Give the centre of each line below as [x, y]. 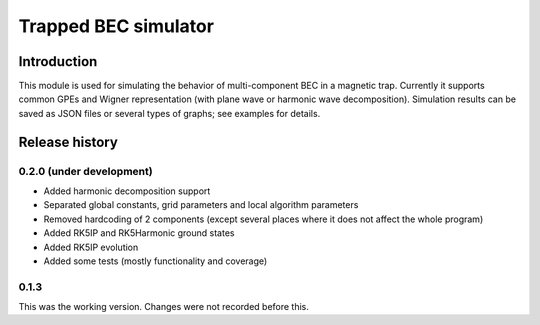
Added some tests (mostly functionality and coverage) [155, 261]
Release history [68, 141]
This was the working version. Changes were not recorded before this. [164, 307]
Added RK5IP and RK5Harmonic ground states [139, 233]
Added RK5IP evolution [91, 247]
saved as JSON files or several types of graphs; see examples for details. [169, 113]
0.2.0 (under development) [86, 171]
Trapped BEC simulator [116, 26]
